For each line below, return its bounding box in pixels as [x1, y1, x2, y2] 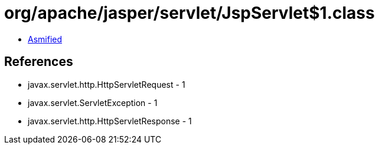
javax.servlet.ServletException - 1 [28, 97, 158, 108]
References [4, 54, 73, 69]
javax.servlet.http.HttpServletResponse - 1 [28, 115, 192, 126]
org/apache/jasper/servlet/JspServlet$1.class [4, 3, 375, 23]
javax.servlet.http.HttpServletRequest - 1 [28, 79, 185, 90]
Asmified [28, 34, 63, 44]
